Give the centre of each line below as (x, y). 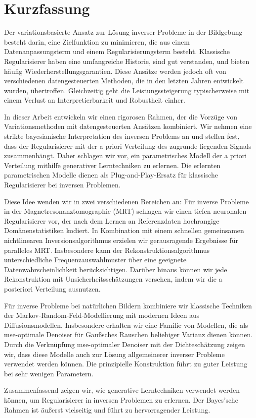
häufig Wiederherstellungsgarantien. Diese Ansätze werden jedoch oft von (115, 71)
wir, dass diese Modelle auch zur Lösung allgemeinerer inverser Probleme (114, 354)
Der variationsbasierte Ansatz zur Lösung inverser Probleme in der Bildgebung (123, 32)
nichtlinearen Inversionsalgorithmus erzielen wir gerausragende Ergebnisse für (121, 240)
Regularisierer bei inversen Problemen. (62, 185)
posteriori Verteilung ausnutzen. (52, 288)
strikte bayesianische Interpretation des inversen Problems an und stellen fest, (122, 136)
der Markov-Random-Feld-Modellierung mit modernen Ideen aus (102, 315)
